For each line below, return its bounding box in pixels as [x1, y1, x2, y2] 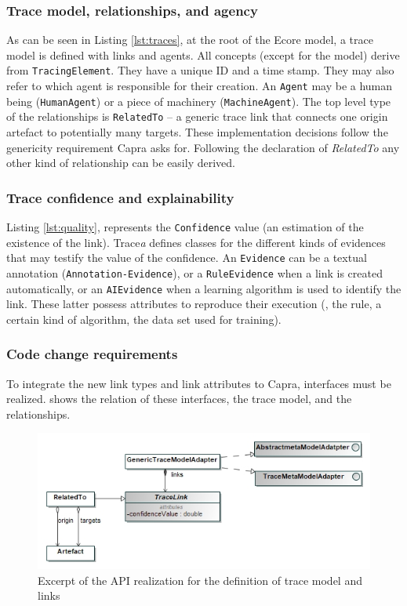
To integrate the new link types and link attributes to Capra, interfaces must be [6, 375, 391, 391]
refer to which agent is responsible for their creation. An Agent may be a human [6, 78, 393, 94]
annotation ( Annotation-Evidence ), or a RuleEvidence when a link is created [6, 264, 383, 281]
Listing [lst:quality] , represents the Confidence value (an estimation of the [6, 219, 364, 235]
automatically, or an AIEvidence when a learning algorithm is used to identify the [6, 280, 402, 296]
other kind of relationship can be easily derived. [6, 154, 235, 171]
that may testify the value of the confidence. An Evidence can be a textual [6, 249, 367, 266]
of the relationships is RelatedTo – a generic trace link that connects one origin [6, 108, 388, 125]
